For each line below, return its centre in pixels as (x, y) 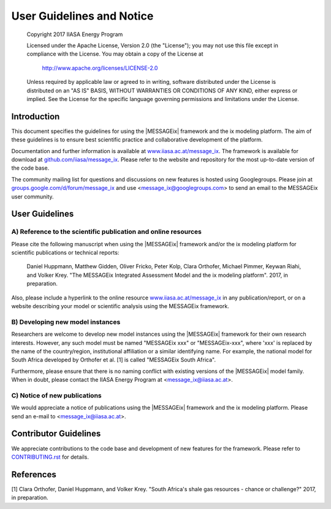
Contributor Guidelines (56, 434)
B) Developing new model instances (66, 322)
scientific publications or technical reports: (65, 253)
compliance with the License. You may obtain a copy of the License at (115, 54)
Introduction (36, 116)
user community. (33, 197)
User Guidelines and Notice (82, 16)
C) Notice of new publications (56, 395)
